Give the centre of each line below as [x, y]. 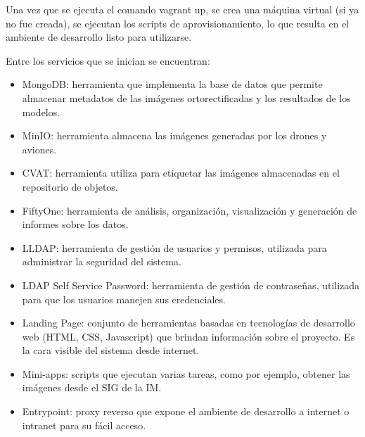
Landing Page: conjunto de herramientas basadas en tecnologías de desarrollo [188, 323]
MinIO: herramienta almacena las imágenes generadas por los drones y [174, 135]
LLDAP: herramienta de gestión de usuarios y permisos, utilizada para [174, 247]
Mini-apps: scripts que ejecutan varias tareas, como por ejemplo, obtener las [186, 373]
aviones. [39, 149]
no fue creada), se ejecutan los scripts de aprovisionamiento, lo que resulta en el [178, 23]
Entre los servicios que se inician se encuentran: [108, 60]
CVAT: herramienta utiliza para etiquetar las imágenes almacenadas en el [181, 173]
